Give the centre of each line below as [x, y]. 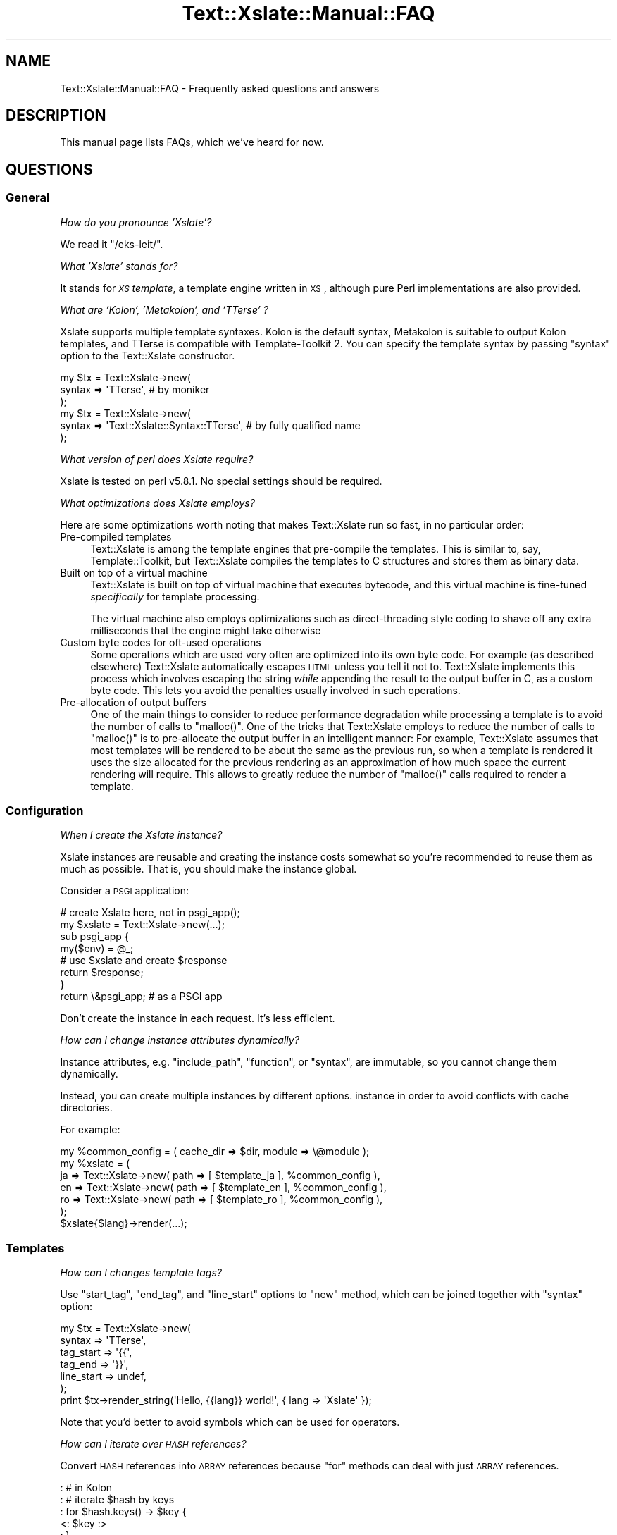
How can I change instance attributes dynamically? [180, 1040]
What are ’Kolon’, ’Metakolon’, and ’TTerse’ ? [164, 309]
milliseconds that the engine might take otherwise [206, 630]
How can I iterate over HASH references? [153, 1444]
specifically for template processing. [175, 596]
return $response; [102, 973]
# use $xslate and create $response [144, 961]
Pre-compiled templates [116, 536]
